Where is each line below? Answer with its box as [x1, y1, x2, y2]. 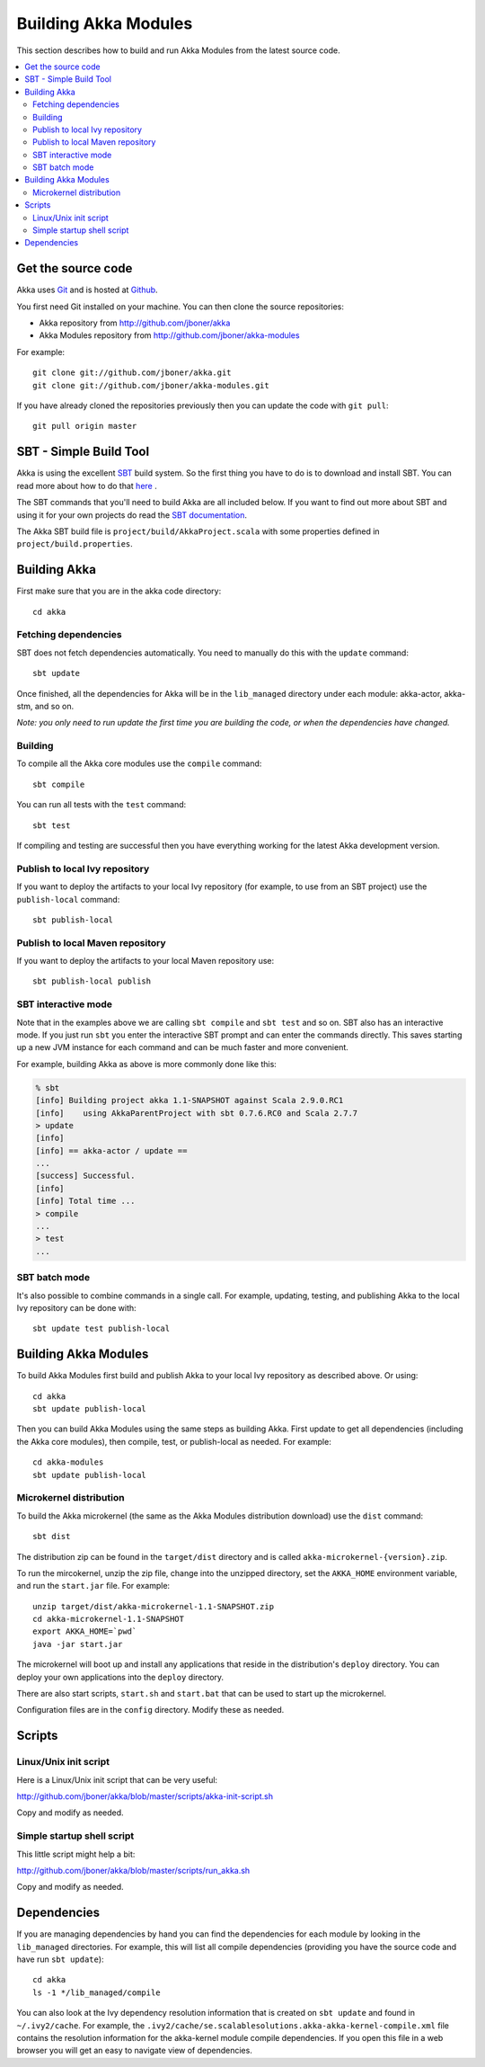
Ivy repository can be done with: [16, 1302, 137, 1313]
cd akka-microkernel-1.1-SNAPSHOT [32, 1614, 184, 1625]
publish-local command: [16, 894, 120, 904]
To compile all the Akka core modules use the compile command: [16, 758, 262, 769]
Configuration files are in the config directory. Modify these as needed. [16, 1705, 285, 1715]
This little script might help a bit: [16, 1849, 136, 1859]
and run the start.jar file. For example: [16, 1581, 171, 1591]
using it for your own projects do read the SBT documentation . [16, 509, 247, 521]
